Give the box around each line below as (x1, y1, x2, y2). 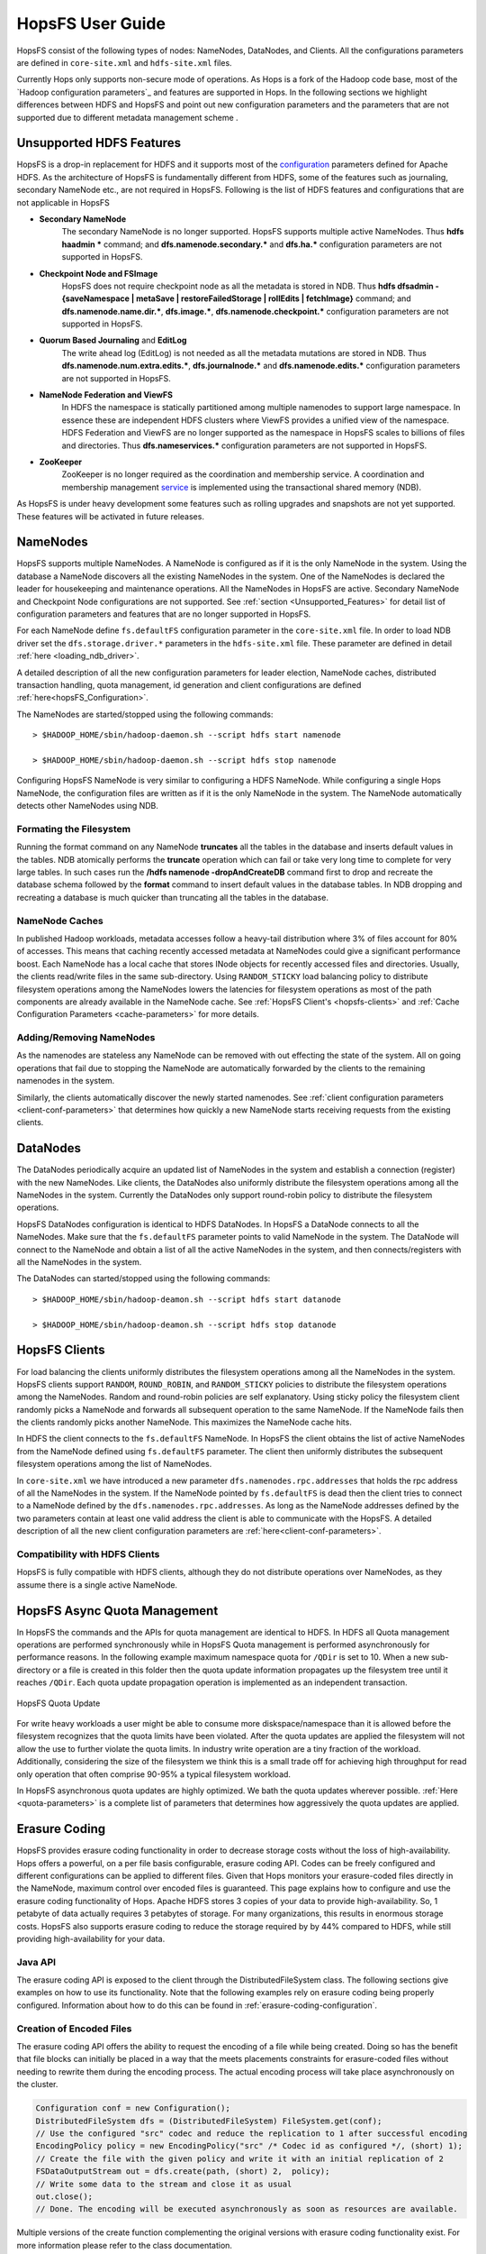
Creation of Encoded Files (16, 2022, 132, 2035)
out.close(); (35, 2191, 94, 2202)
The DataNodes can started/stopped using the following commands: (16, 1273, 271, 1284)
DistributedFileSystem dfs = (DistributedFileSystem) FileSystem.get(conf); (35, 2115, 382, 2126)
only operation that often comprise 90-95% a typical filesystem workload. (16, 1768, 292, 1780)
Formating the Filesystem (16, 822, 130, 835)
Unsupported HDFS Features (16, 135, 182, 151)
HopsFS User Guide (16, 14, 166, 33)
